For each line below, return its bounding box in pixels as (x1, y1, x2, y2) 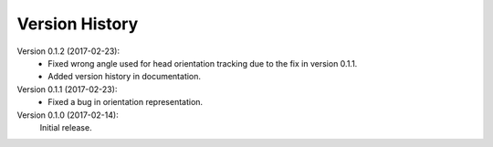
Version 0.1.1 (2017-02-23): (16, 83, 118, 95)
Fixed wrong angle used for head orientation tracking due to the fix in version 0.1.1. (47, 58, 358, 68)
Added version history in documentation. (47, 71, 201, 82)
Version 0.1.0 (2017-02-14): (16, 110, 119, 121)
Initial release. (39, 121, 92, 132)
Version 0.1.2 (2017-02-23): (16, 46, 121, 57)
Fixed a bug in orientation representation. (47, 97, 204, 108)
